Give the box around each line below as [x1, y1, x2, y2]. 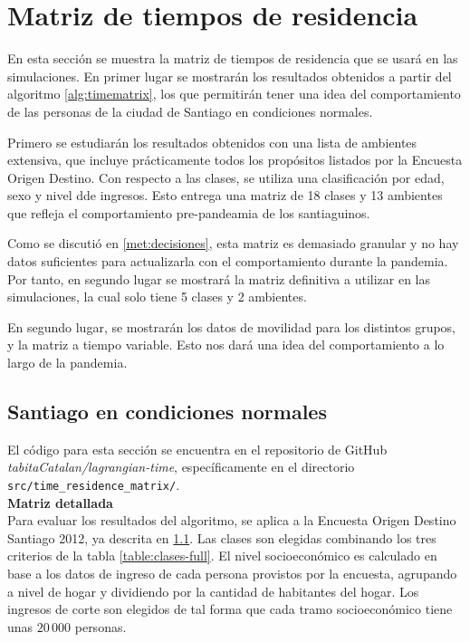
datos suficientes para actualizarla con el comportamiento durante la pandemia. [7, 252, 448, 271]
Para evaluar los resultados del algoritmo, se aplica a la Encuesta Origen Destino [7, 511, 456, 530]
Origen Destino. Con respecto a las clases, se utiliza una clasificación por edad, [7, 168, 445, 187]
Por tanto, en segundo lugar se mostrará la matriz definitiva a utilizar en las [7, 269, 431, 288]
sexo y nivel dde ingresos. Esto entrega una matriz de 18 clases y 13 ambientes [7, 186, 443, 205]
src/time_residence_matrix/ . [7, 475, 180, 494]
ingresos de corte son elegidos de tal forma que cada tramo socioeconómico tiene [7, 599, 453, 618]
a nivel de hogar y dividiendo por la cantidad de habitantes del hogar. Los [7, 581, 419, 600]
